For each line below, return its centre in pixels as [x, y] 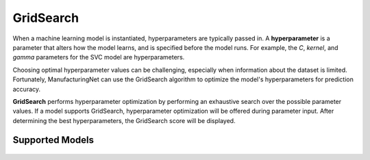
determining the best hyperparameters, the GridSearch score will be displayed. [124, 120]
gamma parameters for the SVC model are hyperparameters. [99, 57]
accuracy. [27, 89]
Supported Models [53, 140]
